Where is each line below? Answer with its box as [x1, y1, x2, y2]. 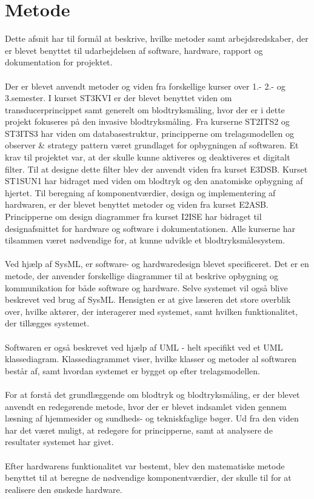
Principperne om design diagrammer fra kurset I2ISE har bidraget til [5, 210, 262, 223]
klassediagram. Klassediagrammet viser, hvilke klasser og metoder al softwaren [5, 352, 297, 365]
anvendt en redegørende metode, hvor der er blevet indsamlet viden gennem [5, 400, 287, 412]
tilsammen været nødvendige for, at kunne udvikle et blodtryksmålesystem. [5, 234, 286, 246]
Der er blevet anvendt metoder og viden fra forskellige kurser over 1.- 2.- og [5, 79, 286, 92]
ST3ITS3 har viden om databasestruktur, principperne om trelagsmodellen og [5, 127, 294, 139]
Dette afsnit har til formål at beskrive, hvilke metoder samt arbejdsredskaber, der [5, 32, 309, 45]
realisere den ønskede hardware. [5, 483, 122, 495]
